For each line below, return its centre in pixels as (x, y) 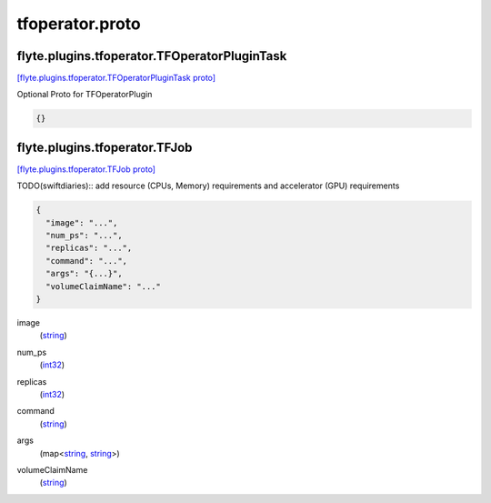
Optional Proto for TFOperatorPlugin (85, 95)
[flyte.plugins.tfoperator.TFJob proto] (86, 169)
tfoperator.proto (79, 24)
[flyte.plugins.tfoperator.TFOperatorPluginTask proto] (116, 78)
